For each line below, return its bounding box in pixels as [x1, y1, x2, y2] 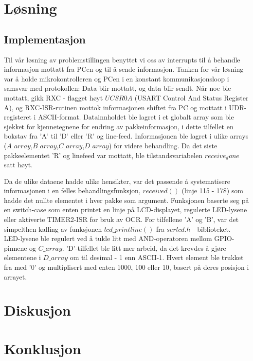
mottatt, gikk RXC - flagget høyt [4, 92, 103, 102]
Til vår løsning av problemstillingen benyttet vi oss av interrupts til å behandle [4, 54, 240, 64]
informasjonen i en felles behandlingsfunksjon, [4, 185, 141, 196]
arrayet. [4, 271, 27, 281]
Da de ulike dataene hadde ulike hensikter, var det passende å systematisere [4, 176, 231, 186]
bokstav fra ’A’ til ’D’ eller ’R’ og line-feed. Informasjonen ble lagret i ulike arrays [4, 131, 249, 141]
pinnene [4, 242, 27, 253]
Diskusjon [4, 300, 71, 320]
